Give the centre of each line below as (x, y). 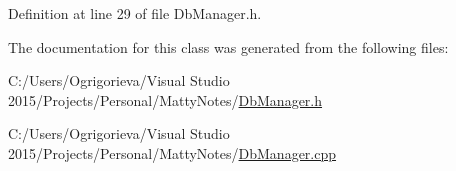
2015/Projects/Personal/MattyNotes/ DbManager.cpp (172, 152)
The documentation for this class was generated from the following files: (228, 46)
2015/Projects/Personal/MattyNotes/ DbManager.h (165, 99)
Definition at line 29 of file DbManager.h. (135, 13)
